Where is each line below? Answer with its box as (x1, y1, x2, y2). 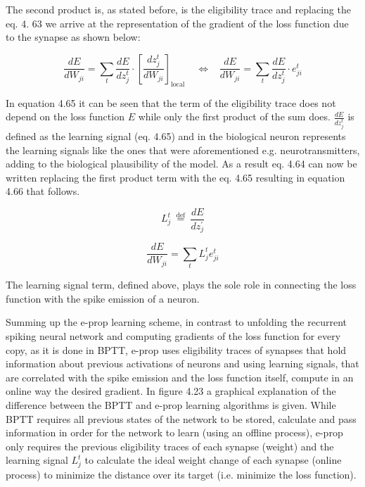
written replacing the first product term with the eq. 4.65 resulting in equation (6, 170, 345, 184)
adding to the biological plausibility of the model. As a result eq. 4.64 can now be (6, 156, 357, 171)
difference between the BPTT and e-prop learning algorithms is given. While (6, 397, 336, 412)
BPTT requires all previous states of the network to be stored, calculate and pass (6, 411, 357, 426)
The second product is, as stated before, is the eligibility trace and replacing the (6, 2, 351, 16)
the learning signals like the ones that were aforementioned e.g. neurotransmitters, (6, 142, 360, 157)
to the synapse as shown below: (6, 30, 141, 44)
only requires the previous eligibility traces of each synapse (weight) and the (6, 438, 334, 453)
